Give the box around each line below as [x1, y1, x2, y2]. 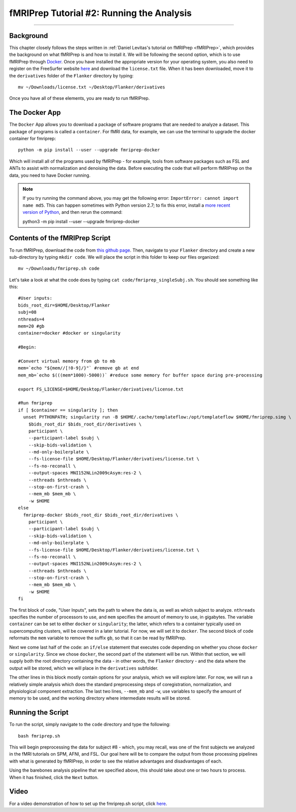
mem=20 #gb [18, 324, 45, 329]
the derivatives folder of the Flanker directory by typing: [9, 72, 134, 78]
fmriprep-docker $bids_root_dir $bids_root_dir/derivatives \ [23, 512, 179, 518]
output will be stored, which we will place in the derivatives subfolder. [9, 665, 159, 671]
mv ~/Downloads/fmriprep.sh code [18, 266, 100, 272]
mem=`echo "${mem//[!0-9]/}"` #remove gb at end [18, 365, 139, 371]
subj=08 [18, 310, 37, 315]
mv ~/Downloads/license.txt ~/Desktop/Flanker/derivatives [18, 84, 165, 90]
